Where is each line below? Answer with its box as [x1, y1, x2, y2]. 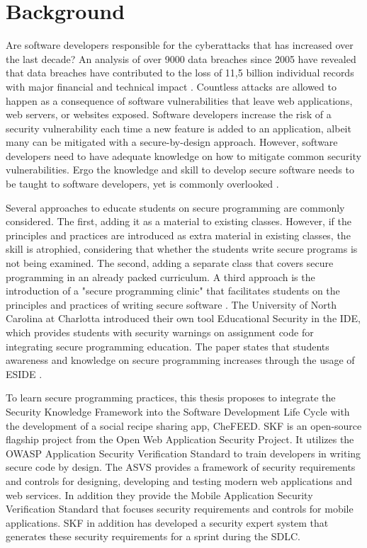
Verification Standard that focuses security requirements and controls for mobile [6, 501, 354, 516]
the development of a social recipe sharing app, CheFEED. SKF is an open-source [6, 418, 362, 433]
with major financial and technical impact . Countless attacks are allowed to [6, 79, 337, 93]
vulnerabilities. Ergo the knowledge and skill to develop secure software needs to [6, 162, 354, 177]
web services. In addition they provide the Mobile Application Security [6, 487, 313, 502]
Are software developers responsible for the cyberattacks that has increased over [6, 38, 354, 52]
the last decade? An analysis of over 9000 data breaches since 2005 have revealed [6, 51, 356, 66]
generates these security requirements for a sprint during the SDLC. [6, 529, 300, 544]
